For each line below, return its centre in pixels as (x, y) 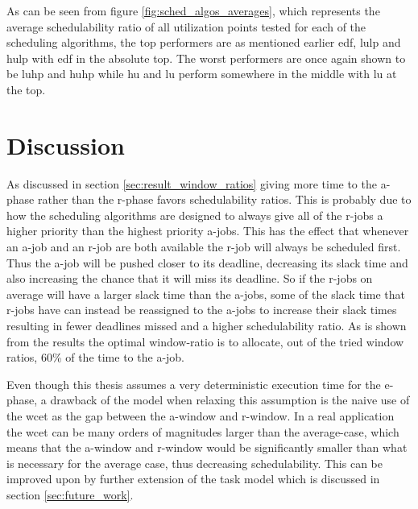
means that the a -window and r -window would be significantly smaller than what (207, 447)
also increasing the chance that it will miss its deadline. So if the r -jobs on (190, 278)
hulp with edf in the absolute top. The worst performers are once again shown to (206, 58)
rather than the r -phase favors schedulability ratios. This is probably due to (224, 199)
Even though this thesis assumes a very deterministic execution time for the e (198, 384)
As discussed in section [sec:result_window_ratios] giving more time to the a (197, 183)
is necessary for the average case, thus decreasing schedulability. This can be (195, 463)
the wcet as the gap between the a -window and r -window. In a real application (201, 416)
